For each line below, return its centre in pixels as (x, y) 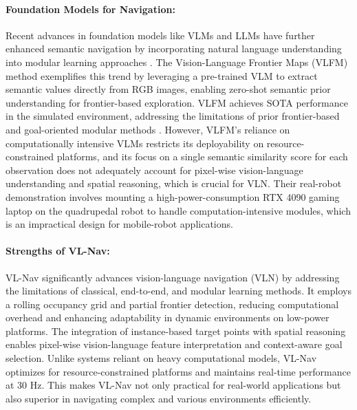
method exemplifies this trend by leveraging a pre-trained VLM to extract (162, 75)
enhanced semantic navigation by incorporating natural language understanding (174, 48)
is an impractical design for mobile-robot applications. (119, 224)
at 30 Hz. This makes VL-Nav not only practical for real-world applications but (173, 385)
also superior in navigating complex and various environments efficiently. (159, 398)
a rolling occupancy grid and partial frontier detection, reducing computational (172, 304)
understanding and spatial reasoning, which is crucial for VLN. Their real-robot (174, 183)
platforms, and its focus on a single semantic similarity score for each (202, 157)
